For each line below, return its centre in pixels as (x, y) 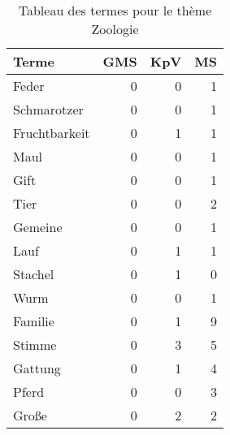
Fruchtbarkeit (52, 133)
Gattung (37, 368)
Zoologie (115, 29)
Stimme (35, 345)
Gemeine (38, 227)
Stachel (34, 274)
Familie (34, 321)
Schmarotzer (48, 109)
